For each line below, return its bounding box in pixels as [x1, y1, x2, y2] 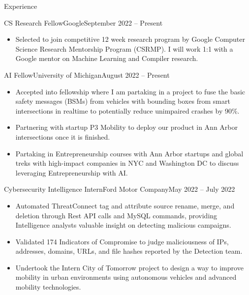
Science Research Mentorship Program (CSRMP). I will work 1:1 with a [15, 43, 233, 54]
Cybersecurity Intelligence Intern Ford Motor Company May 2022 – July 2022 [4, 184, 235, 194]
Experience [4, 1, 37, 11]
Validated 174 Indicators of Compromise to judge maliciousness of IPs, [15, 236, 229, 246]
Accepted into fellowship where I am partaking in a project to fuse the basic [15, 86, 246, 96]
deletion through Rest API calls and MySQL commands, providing [15, 210, 218, 220]
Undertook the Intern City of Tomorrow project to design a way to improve [15, 262, 244, 272]
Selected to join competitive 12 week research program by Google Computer [15, 34, 246, 44]
